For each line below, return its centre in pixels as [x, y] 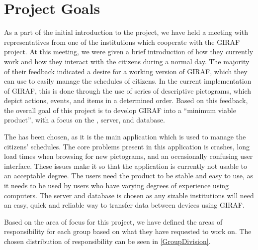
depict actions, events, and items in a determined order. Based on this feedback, [126, 100]
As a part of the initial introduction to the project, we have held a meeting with [126, 32]
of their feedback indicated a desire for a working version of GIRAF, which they [126, 71]
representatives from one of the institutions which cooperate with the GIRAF [122, 42]
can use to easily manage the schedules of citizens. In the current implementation [128, 81]
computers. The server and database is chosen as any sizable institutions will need [129, 195]
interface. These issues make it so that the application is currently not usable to [126, 166]
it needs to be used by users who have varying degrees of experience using [117, 186]
